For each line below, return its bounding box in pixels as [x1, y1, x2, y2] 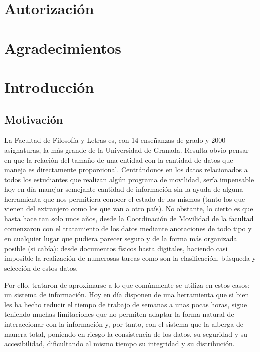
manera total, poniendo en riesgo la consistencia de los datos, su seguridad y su [4, 328, 248, 339]
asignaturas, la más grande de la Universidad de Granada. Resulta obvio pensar [4, 144, 249, 155]
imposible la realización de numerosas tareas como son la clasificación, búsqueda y [4, 253, 256, 263]
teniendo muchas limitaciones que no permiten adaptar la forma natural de [4, 309, 234, 319]
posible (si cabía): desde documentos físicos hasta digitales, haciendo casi [4, 243, 228, 253]
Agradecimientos [4, 37, 122, 58]
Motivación [4, 111, 63, 127]
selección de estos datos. [4, 263, 78, 273]
